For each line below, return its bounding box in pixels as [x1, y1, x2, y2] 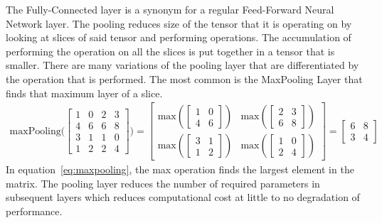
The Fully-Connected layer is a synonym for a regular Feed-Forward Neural [6, 2, 334, 16]
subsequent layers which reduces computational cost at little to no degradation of [6, 190, 360, 205]
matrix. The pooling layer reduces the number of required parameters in [6, 175, 320, 190]
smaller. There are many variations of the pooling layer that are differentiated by [6, 58, 359, 72]
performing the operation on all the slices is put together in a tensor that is [6, 43, 335, 58]
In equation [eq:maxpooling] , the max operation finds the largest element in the [6, 162, 354, 177]
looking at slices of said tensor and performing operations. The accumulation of [6, 30, 351, 45]
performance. [6, 204, 63, 219]
